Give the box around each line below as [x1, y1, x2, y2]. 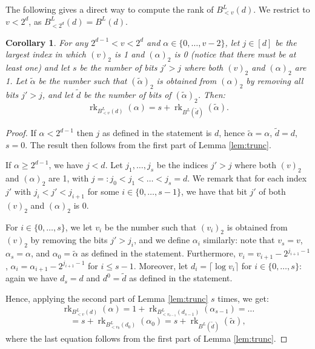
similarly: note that [203, 233, 275, 246]
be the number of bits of [84, 88, 171, 101]
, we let [65, 220, 93, 233]
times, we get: [217, 292, 269, 304]
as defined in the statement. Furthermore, [81, 247, 236, 259]
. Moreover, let [133, 259, 188, 272]
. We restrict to [253, 3, 310, 15]
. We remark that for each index [187, 172, 307, 184]
